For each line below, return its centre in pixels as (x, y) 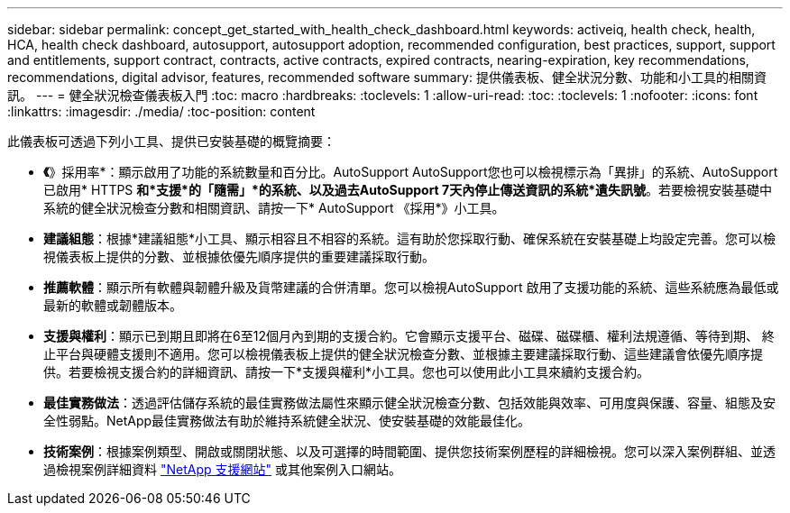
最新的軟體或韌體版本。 (113, 305)
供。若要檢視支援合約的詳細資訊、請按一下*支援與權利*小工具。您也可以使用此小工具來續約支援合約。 (347, 372)
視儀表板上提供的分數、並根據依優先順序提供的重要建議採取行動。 (239, 256)
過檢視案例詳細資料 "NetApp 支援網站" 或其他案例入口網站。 (222, 469)
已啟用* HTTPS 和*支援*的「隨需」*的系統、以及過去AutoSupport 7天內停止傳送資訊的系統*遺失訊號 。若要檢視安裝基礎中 (408, 190)
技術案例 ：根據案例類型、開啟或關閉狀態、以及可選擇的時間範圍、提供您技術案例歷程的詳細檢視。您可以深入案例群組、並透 (409, 451)
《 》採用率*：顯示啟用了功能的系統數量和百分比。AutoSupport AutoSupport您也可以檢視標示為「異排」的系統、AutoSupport (411, 172)
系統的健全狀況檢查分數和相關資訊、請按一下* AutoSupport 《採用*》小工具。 (274, 208)
